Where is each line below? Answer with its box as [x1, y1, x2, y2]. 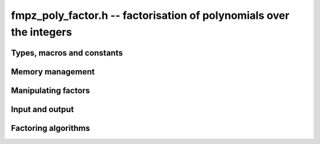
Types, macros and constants [11, 48, 123, 58]
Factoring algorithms [11, 123, 90, 133]
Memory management [11, 67, 95, 77]
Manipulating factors [11, 86, 90, 96]
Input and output [11, 104, 74, 114]
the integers [11, 25, 72, 38]
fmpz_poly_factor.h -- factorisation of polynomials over [11, 9, 290, 22]
